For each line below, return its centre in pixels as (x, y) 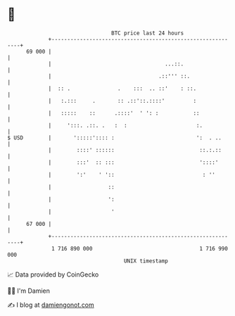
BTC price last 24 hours (148, 33)
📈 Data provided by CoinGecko (53, 274)
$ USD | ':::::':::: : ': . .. (114, 138)
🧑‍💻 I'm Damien (29, 291)
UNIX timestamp (146, 261)
